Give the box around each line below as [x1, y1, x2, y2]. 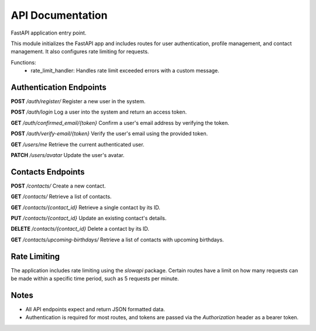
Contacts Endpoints [11, 167, 85, 177]
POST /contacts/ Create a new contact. [11, 182, 106, 189]
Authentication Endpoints [11, 82, 107, 92]
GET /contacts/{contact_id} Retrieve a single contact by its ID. [11, 204, 160, 211]
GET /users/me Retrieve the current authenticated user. [11, 141, 145, 148]
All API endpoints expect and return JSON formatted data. [25, 306, 165, 313]
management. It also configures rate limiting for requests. [11, 48, 149, 55]
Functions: [11, 59, 36, 66]
